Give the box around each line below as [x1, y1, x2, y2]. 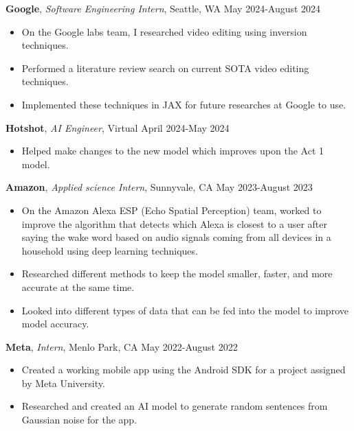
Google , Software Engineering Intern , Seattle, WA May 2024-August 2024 [5, 1, 321, 15]
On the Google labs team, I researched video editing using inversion [21, 24, 307, 38]
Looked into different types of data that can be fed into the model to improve [21, 303, 349, 317]
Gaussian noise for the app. [21, 412, 137, 427]
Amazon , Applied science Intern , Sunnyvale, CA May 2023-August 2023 [5, 180, 313, 194]
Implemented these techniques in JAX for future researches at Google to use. [21, 97, 346, 111]
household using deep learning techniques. [21, 243, 198, 257]
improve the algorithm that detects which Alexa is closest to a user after [21, 216, 328, 231]
